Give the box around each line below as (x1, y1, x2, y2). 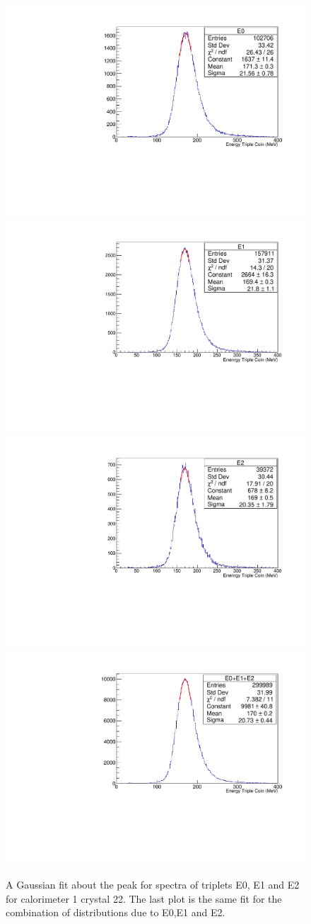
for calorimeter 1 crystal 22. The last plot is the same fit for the (6, 891, 282, 906)
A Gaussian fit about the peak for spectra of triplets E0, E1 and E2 (6, 877, 300, 891)
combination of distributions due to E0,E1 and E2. (6, 905, 225, 920)
